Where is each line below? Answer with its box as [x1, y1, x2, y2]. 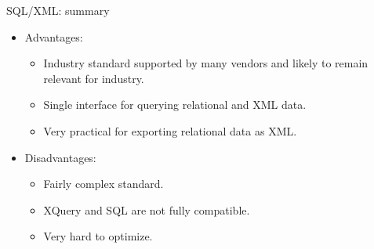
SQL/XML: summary [6, 2, 110, 18]
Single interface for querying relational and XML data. [43, 96, 307, 113]
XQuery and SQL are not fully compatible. [43, 201, 250, 218]
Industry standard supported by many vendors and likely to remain [43, 55, 369, 71]
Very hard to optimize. [43, 228, 153, 244]
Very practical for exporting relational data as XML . [43, 122, 297, 139]
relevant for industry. [43, 70, 144, 86]
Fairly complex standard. [43, 175, 164, 192]
